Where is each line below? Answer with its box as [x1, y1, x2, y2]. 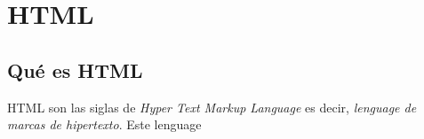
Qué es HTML [7, 56, 143, 83]
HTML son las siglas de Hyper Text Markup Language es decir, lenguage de [7, 97, 417, 116]
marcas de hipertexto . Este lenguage [7, 115, 202, 134]
